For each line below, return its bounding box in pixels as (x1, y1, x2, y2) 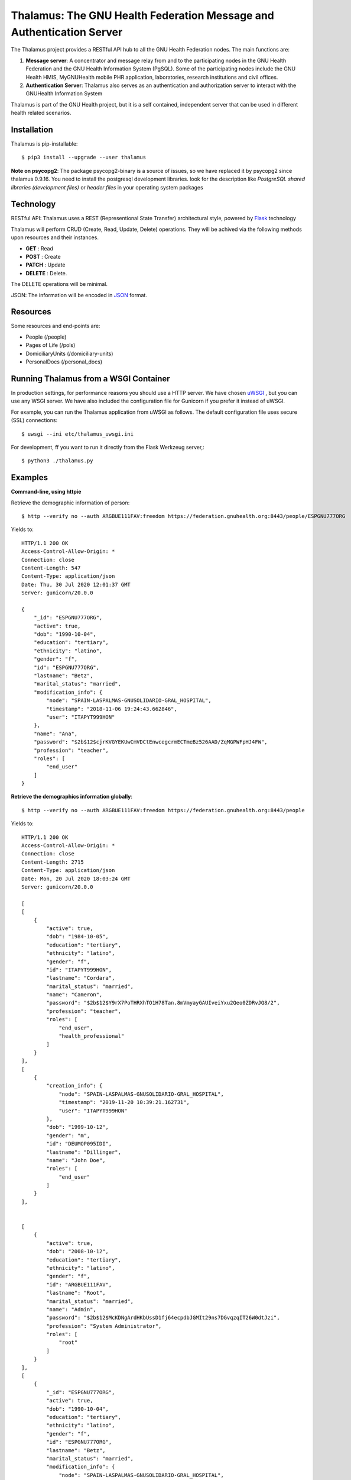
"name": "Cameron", (46, 992, 103, 998)
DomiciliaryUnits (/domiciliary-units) (25, 350, 113, 357)
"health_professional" (58, 1033, 125, 1040)
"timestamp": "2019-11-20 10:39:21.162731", (58, 1099, 190, 1106)
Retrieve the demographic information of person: (11, 499, 130, 506)
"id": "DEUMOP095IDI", (46, 1140, 112, 1147)
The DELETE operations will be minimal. (11, 281, 108, 288)
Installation (11, 124, 53, 134)
